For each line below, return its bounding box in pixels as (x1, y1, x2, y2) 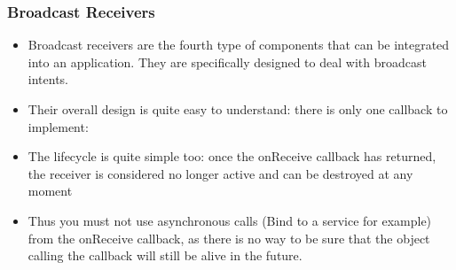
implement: (28, 117, 89, 135)
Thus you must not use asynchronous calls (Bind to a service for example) (28, 211, 432, 229)
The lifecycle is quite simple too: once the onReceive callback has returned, (28, 147, 436, 166)
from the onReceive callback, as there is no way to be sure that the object (28, 228, 430, 247)
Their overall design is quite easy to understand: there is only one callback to (28, 100, 448, 118)
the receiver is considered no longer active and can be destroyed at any (28, 164, 413, 182)
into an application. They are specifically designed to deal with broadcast (28, 52, 427, 71)
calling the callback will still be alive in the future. (28, 246, 303, 265)
